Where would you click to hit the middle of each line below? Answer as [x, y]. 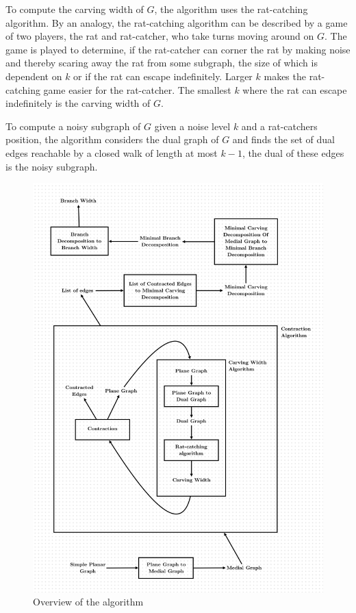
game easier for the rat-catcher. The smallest [137, 89]
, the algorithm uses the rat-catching [231, 9]
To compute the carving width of [75, 9]
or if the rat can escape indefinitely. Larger [163, 76]
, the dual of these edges [293, 152]
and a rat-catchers [279, 126]
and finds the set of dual [283, 139]
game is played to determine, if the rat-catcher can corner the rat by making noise [178, 49]
